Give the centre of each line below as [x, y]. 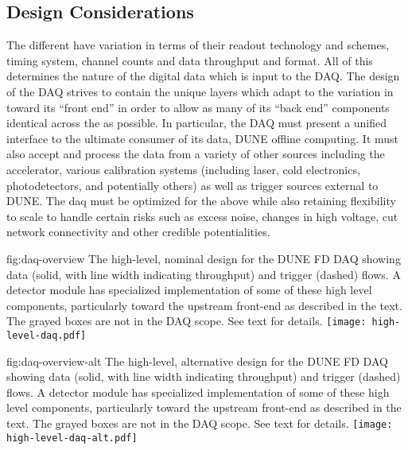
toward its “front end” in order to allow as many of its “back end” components [198, 107]
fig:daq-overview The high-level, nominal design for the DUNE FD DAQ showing [204, 258]
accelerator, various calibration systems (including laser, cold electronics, [183, 169]
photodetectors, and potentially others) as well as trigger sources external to [192, 185]
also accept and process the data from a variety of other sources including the [196, 154]
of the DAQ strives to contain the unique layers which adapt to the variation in [200, 91]
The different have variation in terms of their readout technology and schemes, [198, 45]
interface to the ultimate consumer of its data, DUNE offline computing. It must [203, 138]
